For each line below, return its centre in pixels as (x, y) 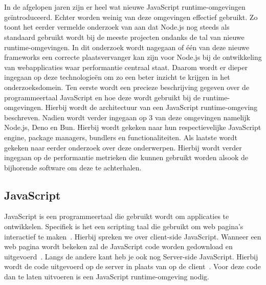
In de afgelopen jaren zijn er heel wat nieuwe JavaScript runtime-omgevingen (125, 7)
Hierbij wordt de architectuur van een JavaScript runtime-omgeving (151, 107)
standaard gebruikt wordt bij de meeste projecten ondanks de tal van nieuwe (124, 37)
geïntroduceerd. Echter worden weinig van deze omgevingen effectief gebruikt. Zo (131, 17)
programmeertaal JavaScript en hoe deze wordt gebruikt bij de (102, 97)
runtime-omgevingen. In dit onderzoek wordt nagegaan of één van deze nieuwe (127, 47)
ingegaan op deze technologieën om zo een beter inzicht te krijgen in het (117, 77)
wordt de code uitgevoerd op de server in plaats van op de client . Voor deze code (132, 266)
